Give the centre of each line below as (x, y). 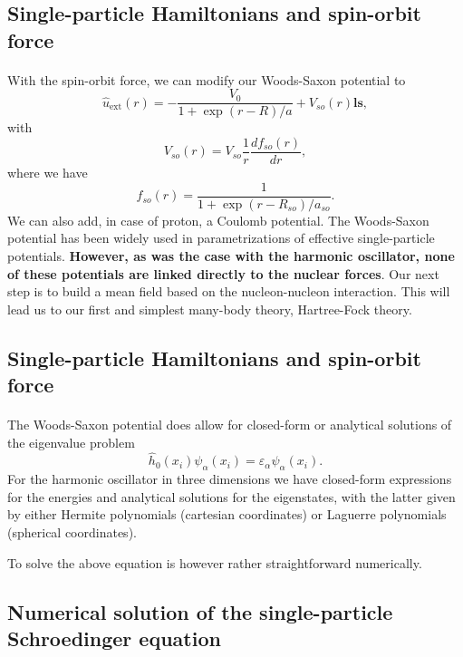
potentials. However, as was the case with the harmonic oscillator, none (231, 255)
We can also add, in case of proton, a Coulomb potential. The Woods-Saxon (218, 220)
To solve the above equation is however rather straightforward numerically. (215, 562)
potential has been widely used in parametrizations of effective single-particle (221, 238)
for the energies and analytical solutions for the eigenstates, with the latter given (231, 496)
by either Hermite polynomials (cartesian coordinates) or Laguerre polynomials (227, 514)
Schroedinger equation (114, 638)
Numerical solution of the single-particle (200, 611)
